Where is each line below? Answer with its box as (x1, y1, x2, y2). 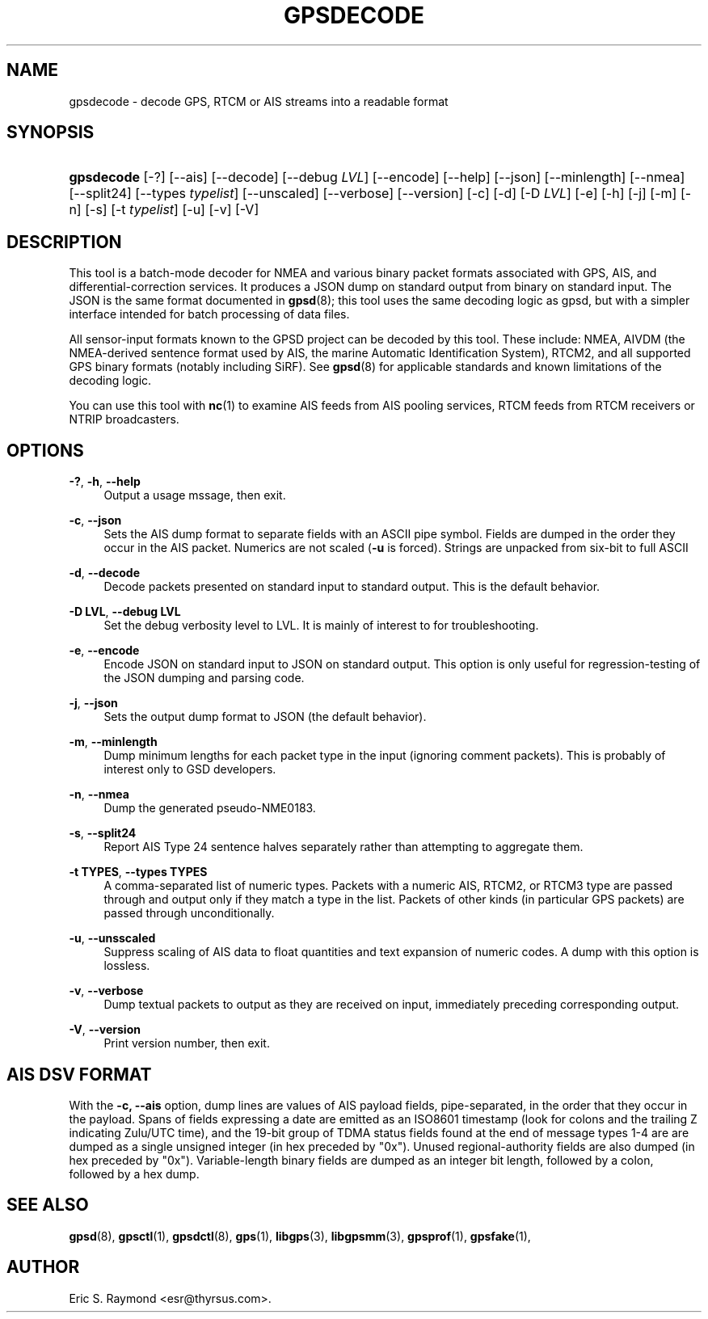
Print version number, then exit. (103, 1036, 270, 1051)
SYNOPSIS (6, 122, 95, 143)
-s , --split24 (69, 826, 137, 841)
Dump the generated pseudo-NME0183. (103, 801, 316, 815)
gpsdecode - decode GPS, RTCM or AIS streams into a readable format (69, 94, 449, 108)
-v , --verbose (69, 984, 144, 998)
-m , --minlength (69, 735, 158, 749)
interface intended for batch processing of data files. (69, 307, 350, 322)
